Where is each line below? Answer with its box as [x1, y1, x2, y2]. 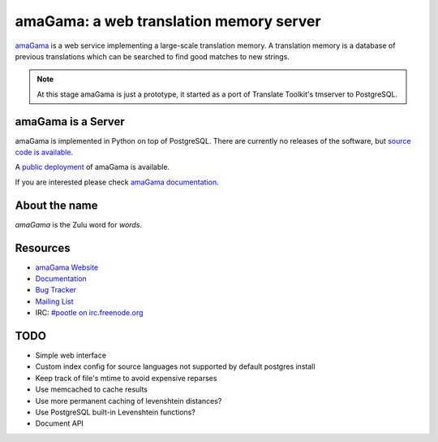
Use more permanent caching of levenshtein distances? [35, 396, 222, 405]
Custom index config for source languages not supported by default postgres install [35, 362, 316, 371]
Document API [35, 418, 84, 428]
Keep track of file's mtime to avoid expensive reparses [35, 373, 217, 383]
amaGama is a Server [15, 115, 125, 128]
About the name [15, 198, 98, 212]
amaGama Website [35, 262, 99, 272]
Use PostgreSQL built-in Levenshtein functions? [35, 407, 196, 418]
